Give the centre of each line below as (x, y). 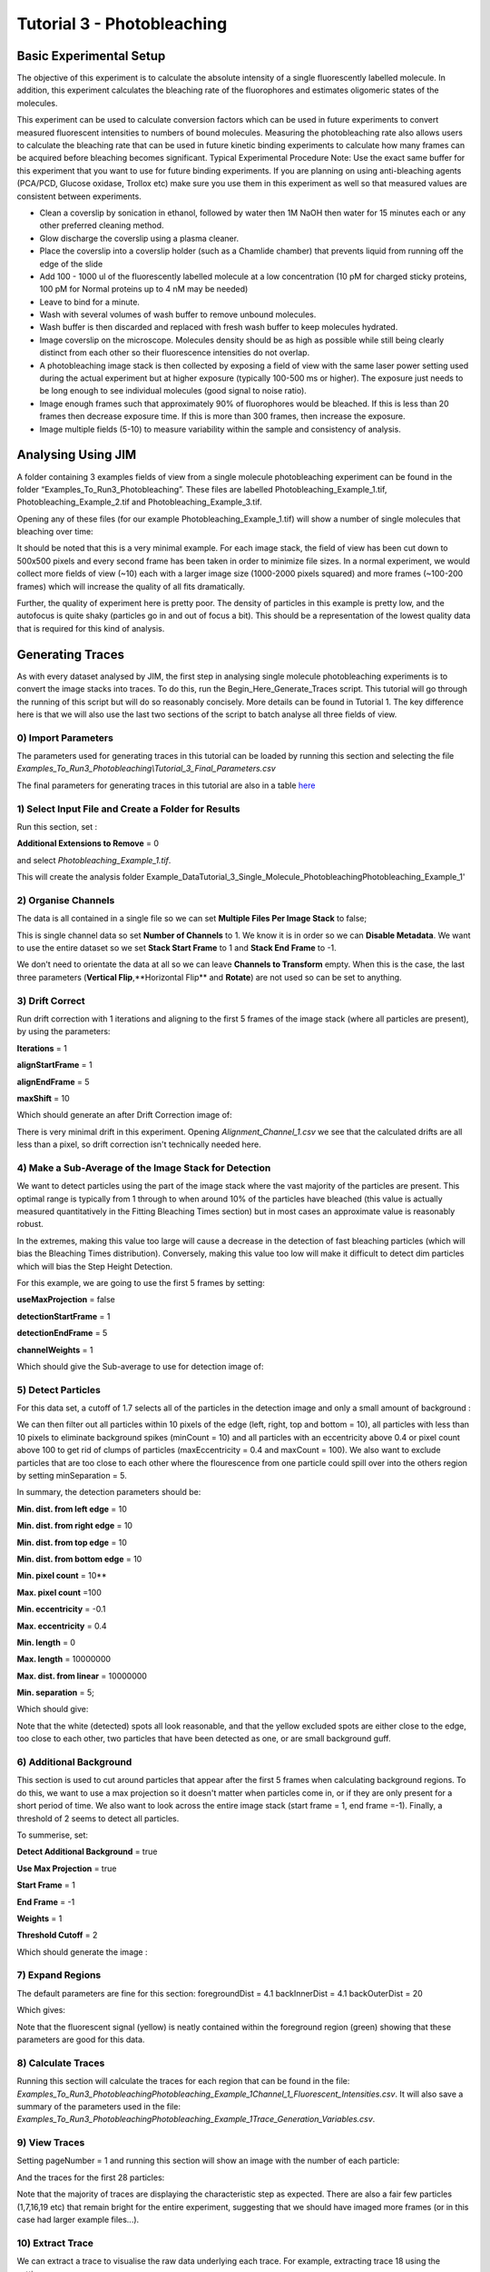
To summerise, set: (53, 1835)
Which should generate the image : (82, 1952)
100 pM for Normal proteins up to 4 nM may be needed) (144, 289)
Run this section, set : (57, 826)
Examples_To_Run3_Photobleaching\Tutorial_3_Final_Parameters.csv (146, 769)
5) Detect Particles (59, 1390)
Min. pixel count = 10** (62, 1576)
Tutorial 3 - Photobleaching (122, 24)
